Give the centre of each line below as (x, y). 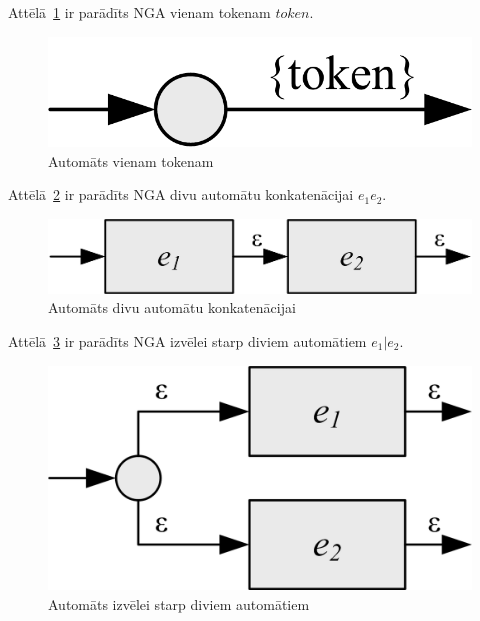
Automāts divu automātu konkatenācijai (172, 307)
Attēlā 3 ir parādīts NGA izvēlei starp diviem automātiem (187, 340)
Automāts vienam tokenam (131, 160)
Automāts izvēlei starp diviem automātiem (179, 603)
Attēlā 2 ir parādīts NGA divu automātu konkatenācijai (181, 194)
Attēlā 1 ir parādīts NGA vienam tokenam (139, 12)
